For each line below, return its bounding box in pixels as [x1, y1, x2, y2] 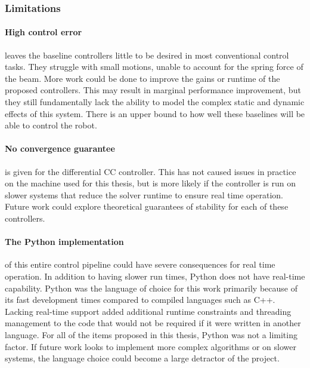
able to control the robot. [5, 119, 97, 131]
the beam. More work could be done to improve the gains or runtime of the [5, 72, 280, 84]
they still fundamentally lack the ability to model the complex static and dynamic [5, 96, 305, 108]
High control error [5, 26, 82, 38]
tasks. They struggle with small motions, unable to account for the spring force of [5, 60, 303, 73]
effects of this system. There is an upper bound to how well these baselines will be [5, 107, 305, 119]
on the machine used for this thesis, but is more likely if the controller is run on [5, 177, 296, 189]
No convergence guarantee [5, 142, 115, 155]
